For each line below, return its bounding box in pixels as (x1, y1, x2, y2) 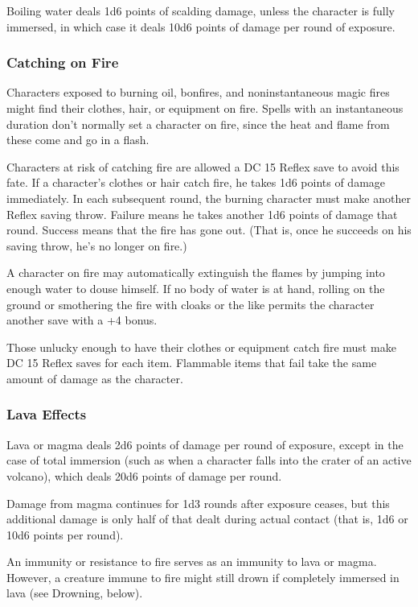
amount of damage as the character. (6, 370, 183, 386)
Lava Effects (6, 404, 87, 424)
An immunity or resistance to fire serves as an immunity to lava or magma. (6, 553, 377, 570)
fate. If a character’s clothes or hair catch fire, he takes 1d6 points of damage (6, 174, 386, 191)
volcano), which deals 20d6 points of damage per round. (6, 467, 282, 484)
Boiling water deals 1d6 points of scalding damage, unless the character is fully (6, 2, 395, 19)
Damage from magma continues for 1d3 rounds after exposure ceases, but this (6, 494, 390, 511)
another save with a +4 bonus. (6, 312, 158, 328)
